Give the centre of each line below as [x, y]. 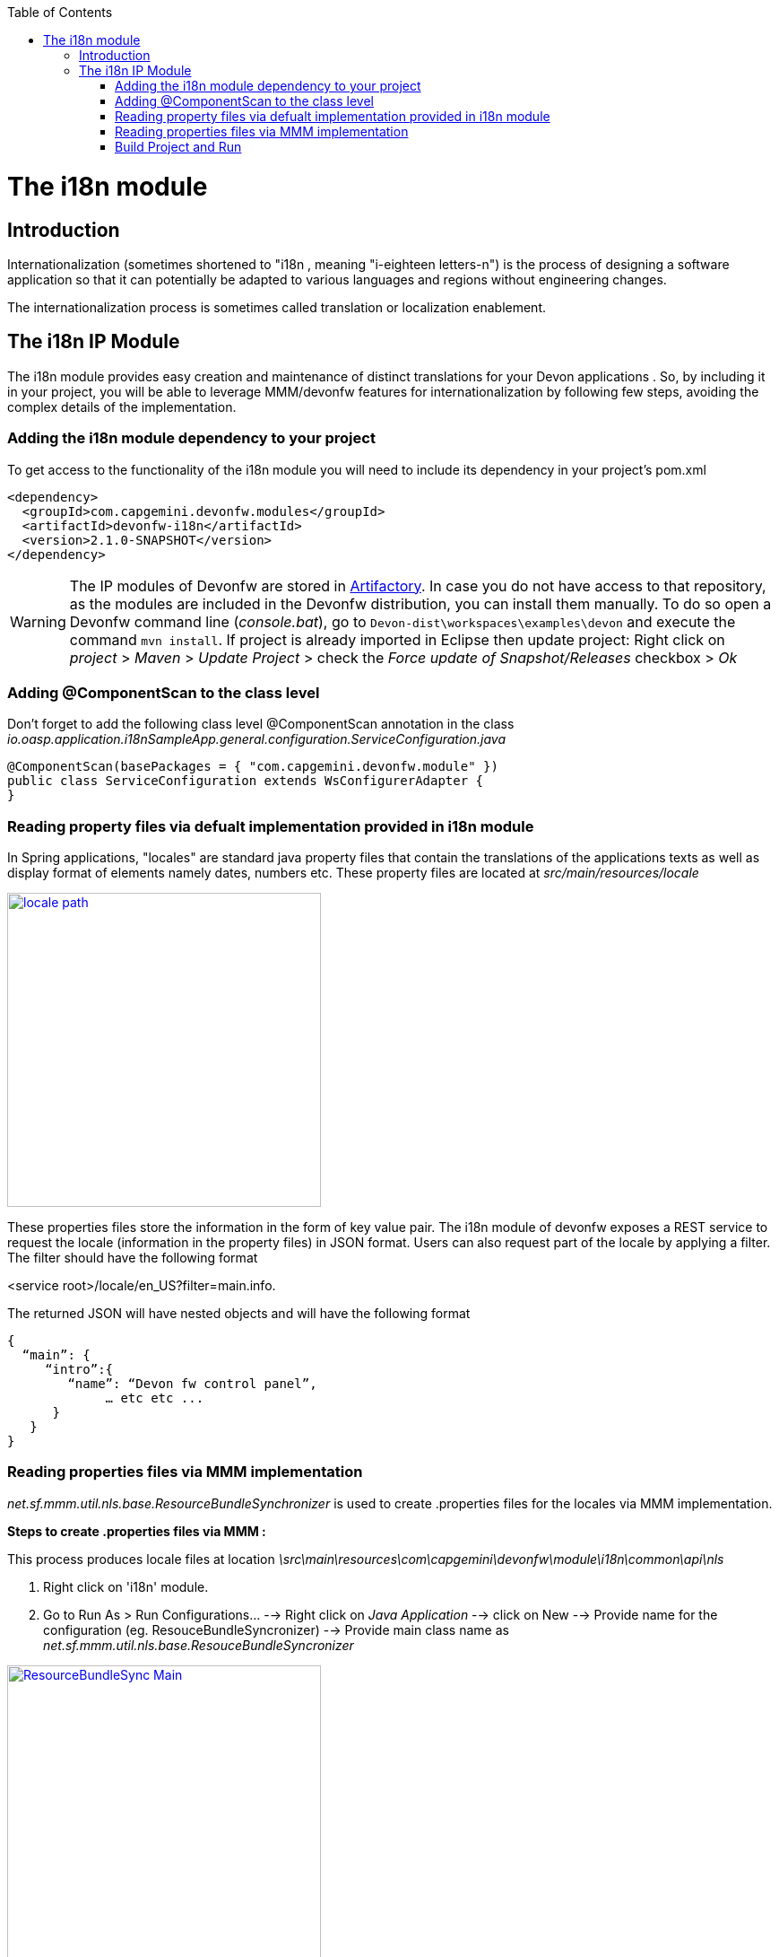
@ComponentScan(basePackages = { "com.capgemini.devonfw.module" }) [253, 767]
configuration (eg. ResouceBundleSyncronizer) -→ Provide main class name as [276, 1629]
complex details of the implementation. [122, 406]
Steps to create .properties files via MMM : [137, 1531]
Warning [38, 621]
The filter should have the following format [133, 1258]
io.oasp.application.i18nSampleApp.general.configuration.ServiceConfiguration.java [256, 739]
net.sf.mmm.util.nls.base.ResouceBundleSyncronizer [199, 1645]
